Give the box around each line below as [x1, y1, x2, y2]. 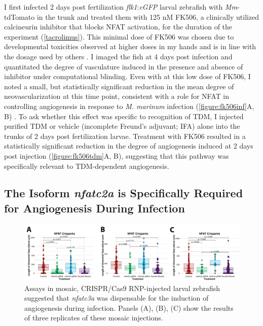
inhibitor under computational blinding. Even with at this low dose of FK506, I [4, 71, 251, 82]
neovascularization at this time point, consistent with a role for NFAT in [4, 91, 229, 101]
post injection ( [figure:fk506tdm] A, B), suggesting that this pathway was [4, 150, 229, 161]
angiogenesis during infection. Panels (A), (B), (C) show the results [24, 302, 234, 313]
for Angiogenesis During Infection [4, 200, 185, 215]
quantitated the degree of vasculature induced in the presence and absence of [4, 61, 243, 71]
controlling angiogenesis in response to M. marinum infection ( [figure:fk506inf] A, [4, 100, 254, 111]
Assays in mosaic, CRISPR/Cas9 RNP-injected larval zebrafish [24, 282, 220, 293]
